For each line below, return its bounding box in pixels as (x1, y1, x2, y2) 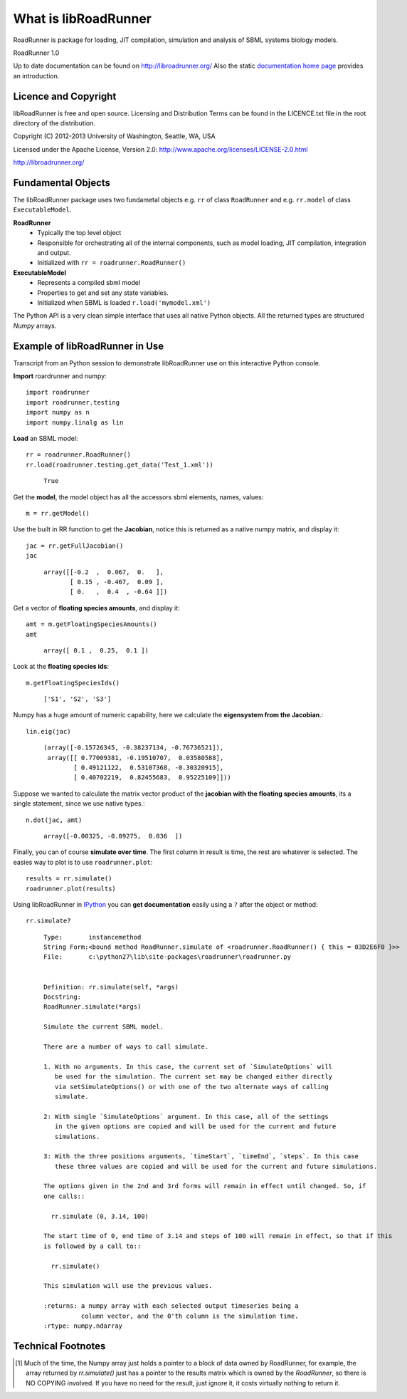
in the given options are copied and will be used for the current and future (54, 1123, 337, 1130)
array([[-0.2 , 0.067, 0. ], (43, 568, 164, 576)
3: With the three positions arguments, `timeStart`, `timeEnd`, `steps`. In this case (43, 1153, 359, 1160)
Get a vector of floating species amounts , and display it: (13, 603, 180, 612)
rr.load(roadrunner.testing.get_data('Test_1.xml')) (26, 460, 213, 469)
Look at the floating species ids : (13, 662, 110, 671)
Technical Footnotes (13, 1340, 106, 1352)
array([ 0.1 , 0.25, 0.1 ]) (43, 646, 149, 655)
